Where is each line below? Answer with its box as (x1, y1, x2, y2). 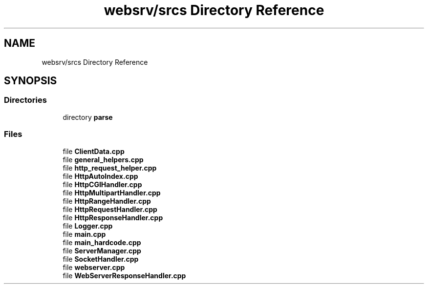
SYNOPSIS (4, 75, 57, 87)
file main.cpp (63, 230, 106, 238)
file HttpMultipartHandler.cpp (63, 188, 161, 197)
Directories (4, 95, 47, 105)
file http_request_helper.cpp (63, 163, 157, 172)
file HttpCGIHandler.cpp (63, 180, 142, 189)
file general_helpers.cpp (63, 155, 144, 164)
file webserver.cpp (63, 263, 125, 271)
